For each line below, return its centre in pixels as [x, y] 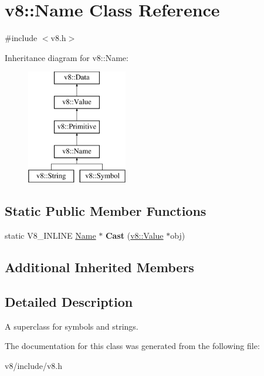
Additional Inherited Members [99, 267]
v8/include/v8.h [34, 365]
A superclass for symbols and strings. [72, 326]
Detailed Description [69, 301]
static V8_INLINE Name [50, 236]
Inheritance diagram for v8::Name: [67, 57]
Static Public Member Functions [106, 211]
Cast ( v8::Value [134, 236]
